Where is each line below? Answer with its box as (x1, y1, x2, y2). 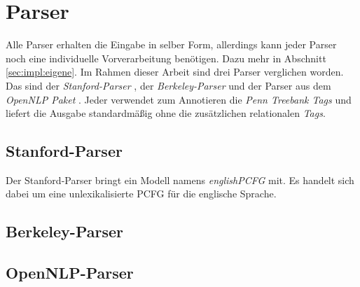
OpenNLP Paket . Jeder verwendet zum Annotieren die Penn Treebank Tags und (6, 92, 352, 106)
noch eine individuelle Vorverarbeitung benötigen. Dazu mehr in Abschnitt (6, 50, 326, 65)
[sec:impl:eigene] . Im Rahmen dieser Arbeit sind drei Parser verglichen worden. (6, 64, 344, 79)
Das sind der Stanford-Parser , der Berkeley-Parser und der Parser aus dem (6, 78, 331, 92)
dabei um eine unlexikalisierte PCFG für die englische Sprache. (6, 186, 277, 201)
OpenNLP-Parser (6, 262, 134, 283)
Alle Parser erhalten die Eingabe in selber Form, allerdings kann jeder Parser (6, 37, 337, 52)
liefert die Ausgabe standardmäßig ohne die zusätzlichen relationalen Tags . (6, 106, 326, 120)
